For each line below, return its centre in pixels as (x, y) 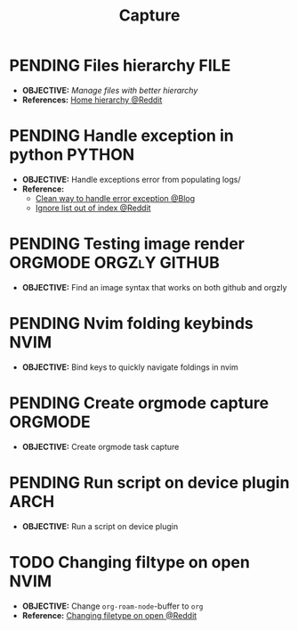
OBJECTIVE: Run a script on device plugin (100, 526)
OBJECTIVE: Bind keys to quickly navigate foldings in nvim (130, 367)
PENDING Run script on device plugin (149, 483)
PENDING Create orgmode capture (139, 403)
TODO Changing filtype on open (130, 562)
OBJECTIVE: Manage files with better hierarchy (110, 90)
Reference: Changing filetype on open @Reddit (109, 615)
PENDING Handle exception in (121, 136)
